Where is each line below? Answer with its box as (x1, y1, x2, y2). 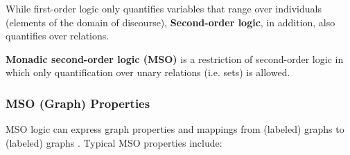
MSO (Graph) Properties (6, 94, 150, 111)
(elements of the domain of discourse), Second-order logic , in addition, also (6, 15, 335, 29)
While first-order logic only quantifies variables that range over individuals (6, 1, 322, 15)
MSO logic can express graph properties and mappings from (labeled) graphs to (6, 122, 344, 136)
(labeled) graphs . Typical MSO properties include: (6, 135, 222, 149)
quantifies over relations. (6, 28, 110, 43)
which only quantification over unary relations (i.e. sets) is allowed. (6, 65, 290, 80)
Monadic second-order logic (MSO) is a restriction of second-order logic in (6, 51, 344, 66)
